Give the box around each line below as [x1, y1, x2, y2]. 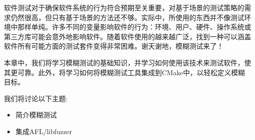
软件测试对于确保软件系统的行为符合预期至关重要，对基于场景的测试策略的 [4, 2, 244, 12]
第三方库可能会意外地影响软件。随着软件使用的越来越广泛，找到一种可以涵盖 [4, 31, 251, 41]
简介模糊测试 [15, 110, 57, 120]
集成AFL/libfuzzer [15, 126, 72, 136]
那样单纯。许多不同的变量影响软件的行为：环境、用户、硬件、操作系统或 [17, 22, 251, 32]
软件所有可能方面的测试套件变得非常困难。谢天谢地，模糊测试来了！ [4, 41, 224, 51]
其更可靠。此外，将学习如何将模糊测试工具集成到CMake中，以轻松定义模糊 [4, 67, 245, 77]
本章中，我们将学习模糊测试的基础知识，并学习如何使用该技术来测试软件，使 [4, 57, 251, 67]
